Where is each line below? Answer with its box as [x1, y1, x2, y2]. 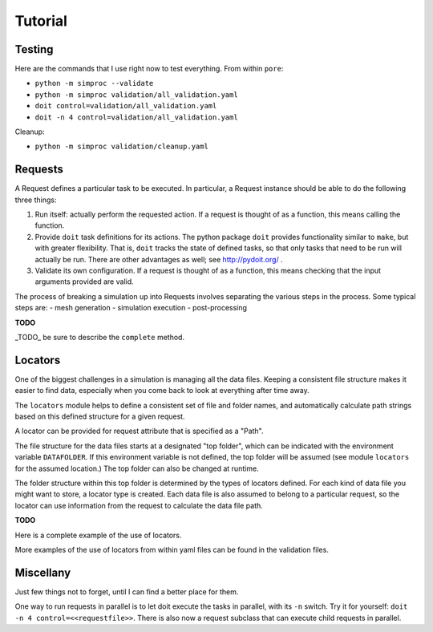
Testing [14, 43, 54, 56]
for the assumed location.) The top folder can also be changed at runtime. [14, 464, 260, 473]
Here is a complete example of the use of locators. [14, 530, 182, 540]
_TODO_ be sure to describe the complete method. [14, 333, 184, 342]
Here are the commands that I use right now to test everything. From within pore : [14, 64, 284, 74]
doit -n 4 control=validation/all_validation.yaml [34, 112, 238, 122]
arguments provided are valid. [34, 277, 134, 286]
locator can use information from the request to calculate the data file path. [14, 500, 264, 510]
